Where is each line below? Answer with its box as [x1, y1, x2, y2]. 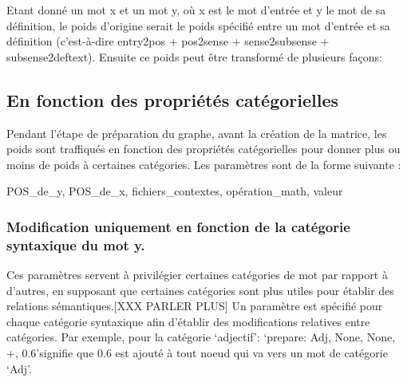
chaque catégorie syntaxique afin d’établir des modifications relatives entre [6, 313, 370, 329]
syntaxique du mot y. [6, 234, 145, 254]
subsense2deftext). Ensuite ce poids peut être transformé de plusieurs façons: [6, 48, 382, 65]
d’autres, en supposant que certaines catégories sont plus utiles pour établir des [6, 282, 394, 298]
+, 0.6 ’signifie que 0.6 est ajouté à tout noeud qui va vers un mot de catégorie [6, 345, 388, 361]
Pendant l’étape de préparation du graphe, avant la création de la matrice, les [6, 124, 387, 141]
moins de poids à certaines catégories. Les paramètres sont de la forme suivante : [6, 156, 401, 172]
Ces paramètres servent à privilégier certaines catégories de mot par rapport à [6, 266, 388, 283]
